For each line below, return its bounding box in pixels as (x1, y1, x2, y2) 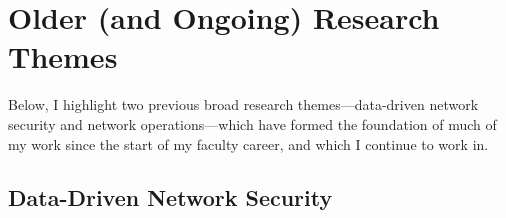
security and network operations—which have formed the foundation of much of (8, 113, 497, 134)
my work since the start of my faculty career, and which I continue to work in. (8, 133, 489, 154)
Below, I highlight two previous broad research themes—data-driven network (8, 94, 479, 115)
